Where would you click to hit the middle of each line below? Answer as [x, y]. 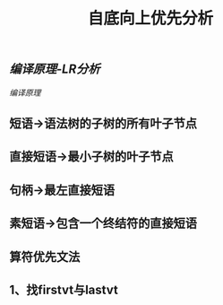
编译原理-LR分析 [55, 70]
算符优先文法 [45, 257]
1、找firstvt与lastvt [64, 289]
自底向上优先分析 [150, 18]
